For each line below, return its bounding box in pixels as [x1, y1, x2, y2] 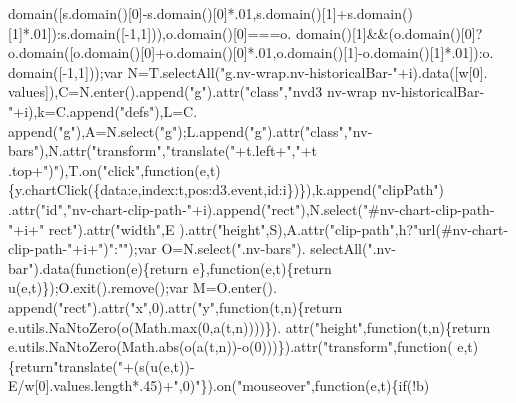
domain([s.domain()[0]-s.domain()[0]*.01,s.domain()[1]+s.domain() [8, 3, 413, 23]
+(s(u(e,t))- [122, 355, 195, 376]
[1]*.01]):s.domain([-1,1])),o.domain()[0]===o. [8, 22, 292, 43]
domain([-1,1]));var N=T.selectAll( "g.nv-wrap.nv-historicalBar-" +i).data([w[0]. [8, 61, 488, 82]
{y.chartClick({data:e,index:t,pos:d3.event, [8, 179, 268, 200]
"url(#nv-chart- [413, 218, 509, 239]
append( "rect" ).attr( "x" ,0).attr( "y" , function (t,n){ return [8, 296, 343, 317]
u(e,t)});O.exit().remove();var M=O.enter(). [8, 277, 277, 298]
